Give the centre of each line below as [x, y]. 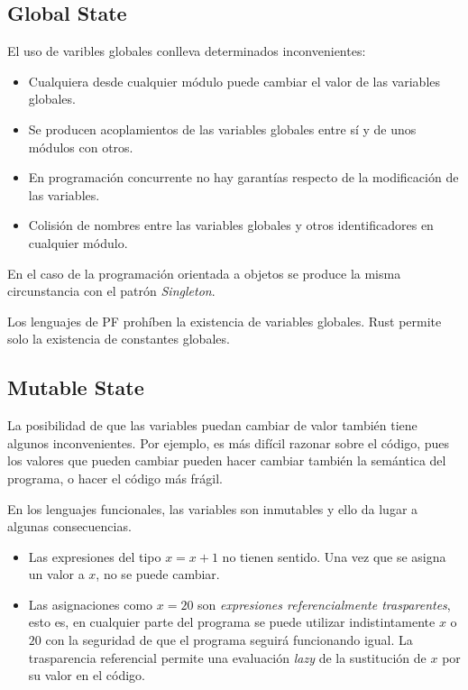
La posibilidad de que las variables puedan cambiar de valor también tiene [212, 425]
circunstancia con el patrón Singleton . [111, 291]
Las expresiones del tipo [95, 556]
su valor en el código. [87, 675]
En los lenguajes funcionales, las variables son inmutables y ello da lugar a [213, 508]
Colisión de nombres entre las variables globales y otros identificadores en [231, 225]
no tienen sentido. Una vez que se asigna [334, 556]
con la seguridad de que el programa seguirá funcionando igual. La [229, 640]
